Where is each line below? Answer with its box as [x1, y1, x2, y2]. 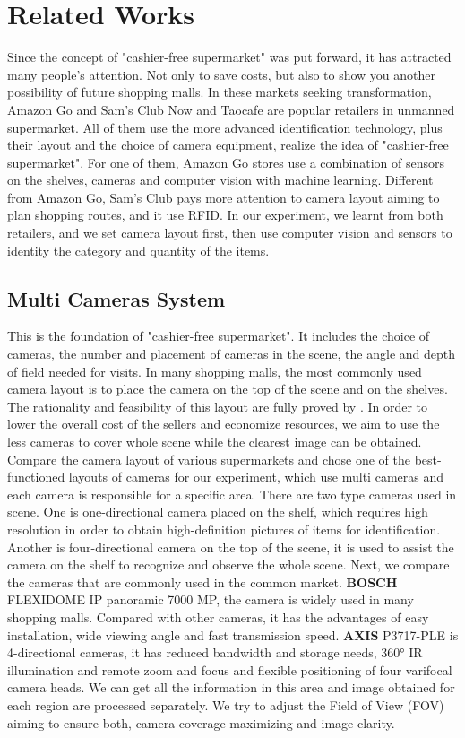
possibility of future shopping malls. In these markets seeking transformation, [7, 82, 432, 101]
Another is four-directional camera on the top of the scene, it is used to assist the [7, 537, 454, 556]
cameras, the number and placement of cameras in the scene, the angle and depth [7, 344, 456, 363]
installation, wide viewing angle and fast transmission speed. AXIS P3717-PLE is [7, 625, 459, 644]
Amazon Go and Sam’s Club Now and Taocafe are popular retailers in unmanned [7, 100, 455, 118]
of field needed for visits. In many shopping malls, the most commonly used [7, 361, 422, 380]
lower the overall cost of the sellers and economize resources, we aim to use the [7, 414, 440, 433]
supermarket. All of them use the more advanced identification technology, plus [7, 117, 443, 136]
